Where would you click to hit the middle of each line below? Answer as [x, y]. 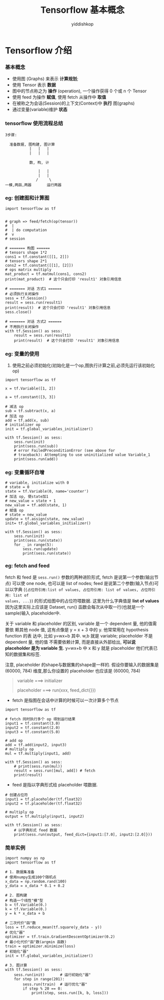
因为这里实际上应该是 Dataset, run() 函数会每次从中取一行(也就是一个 [75, 607]
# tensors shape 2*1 [26, 261]
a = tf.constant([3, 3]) [30, 397]
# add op [14, 740]
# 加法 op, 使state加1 [27, 497]
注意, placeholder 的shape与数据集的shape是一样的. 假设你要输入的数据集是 [82, 665]
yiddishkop [82, 24]
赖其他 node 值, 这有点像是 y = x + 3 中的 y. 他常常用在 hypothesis [82, 630]
